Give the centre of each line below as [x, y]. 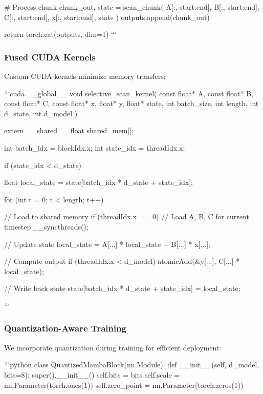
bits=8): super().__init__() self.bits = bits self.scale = [92, 374]
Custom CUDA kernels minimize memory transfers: [85, 76]
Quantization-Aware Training [65, 328]
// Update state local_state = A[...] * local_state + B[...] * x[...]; [107, 244]
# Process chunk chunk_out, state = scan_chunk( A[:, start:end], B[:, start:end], [132, 7]
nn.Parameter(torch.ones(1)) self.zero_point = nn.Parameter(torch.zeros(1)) [124, 385]
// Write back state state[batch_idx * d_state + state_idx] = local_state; [122, 288]
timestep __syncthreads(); [46, 226]
